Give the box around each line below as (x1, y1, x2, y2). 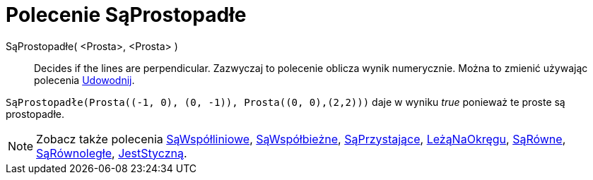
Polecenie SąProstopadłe (6, 3, 247, 27)
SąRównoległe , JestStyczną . (36, 145, 187, 160)
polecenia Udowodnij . (34, 73, 135, 86)
